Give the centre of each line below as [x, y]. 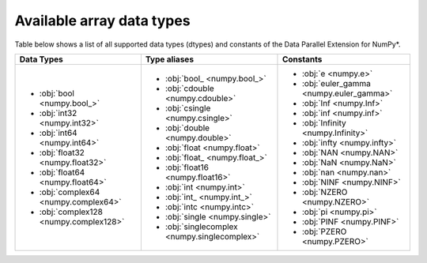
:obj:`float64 [62, 172]
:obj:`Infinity [324, 122]
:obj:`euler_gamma [336, 83]
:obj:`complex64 [70, 192]
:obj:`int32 [58, 113]
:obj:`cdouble [190, 88]
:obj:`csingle [188, 108]
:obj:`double [187, 128]
